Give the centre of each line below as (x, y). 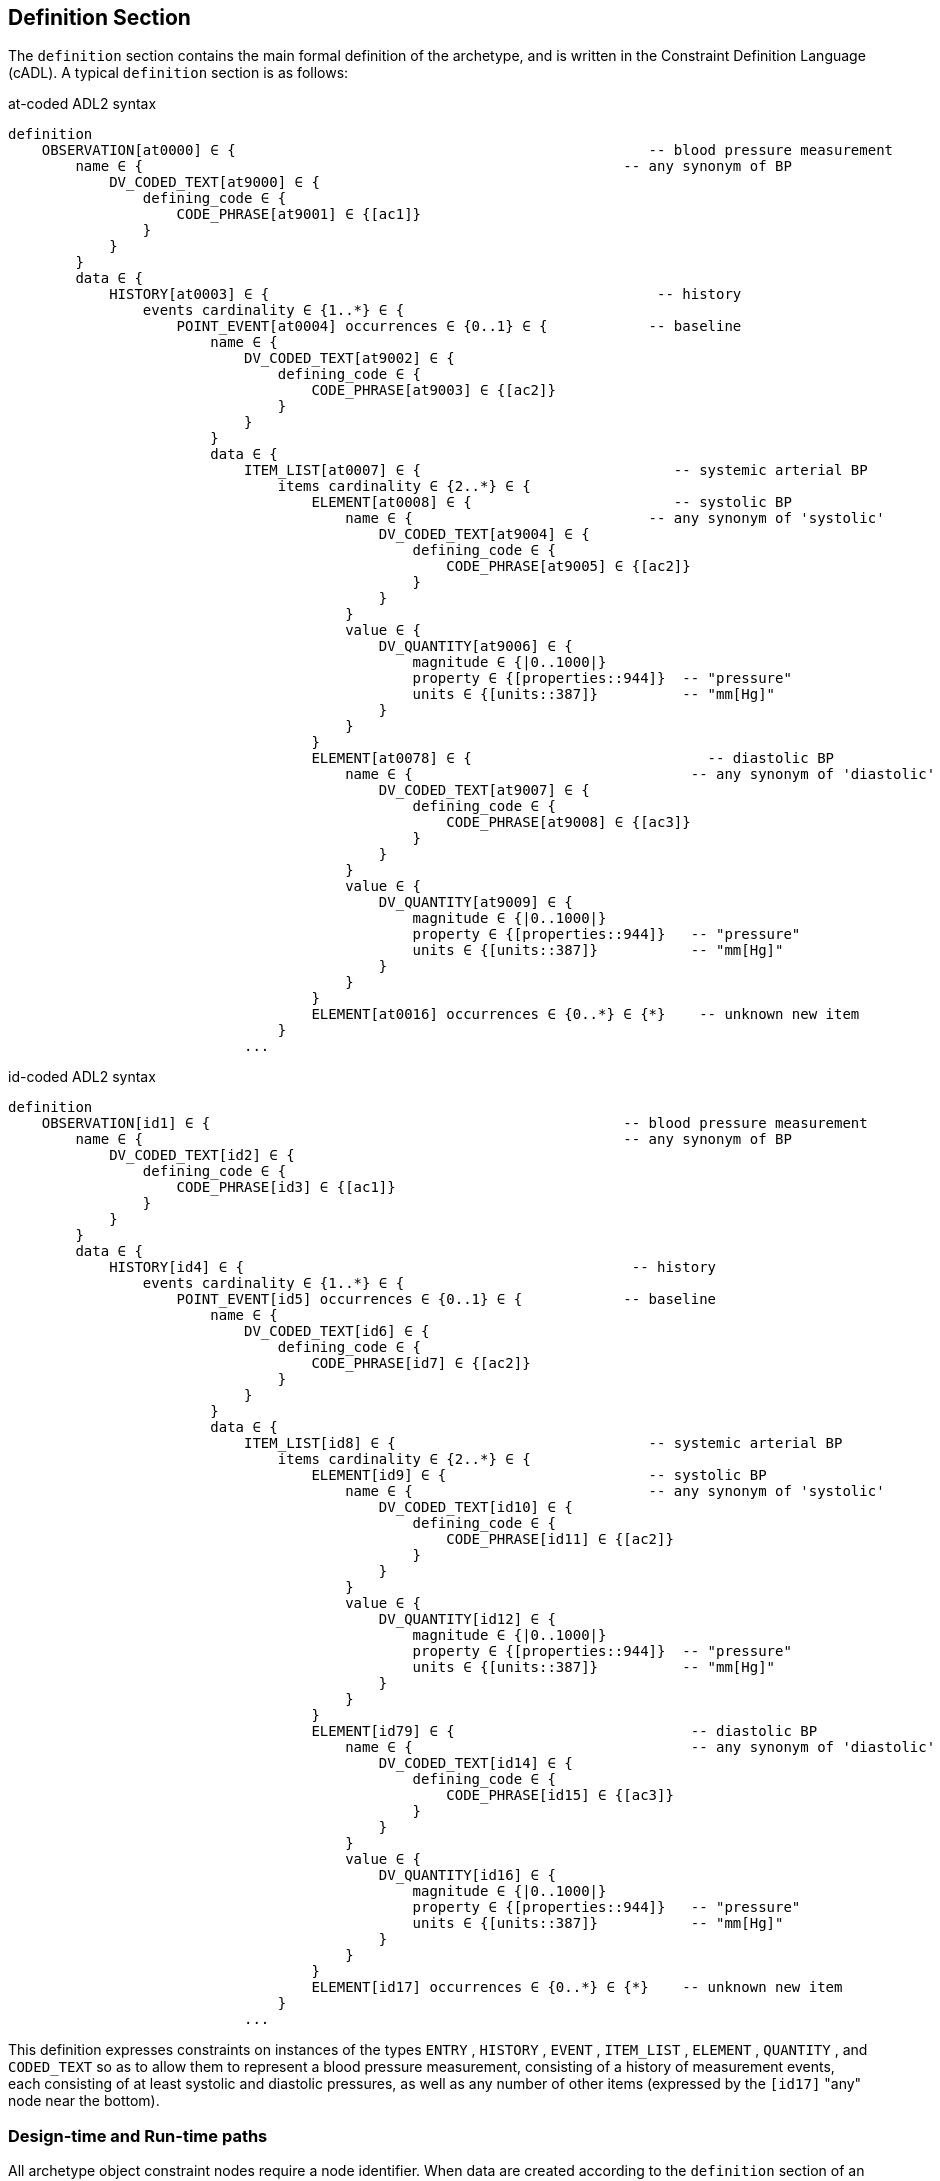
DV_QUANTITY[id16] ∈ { (467, 1875)
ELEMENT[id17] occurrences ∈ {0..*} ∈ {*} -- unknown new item (577, 1987)
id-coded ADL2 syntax (82, 1077)
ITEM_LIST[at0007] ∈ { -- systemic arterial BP (556, 470)
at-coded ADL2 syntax (82, 104)
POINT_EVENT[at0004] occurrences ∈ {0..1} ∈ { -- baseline (459, 326)
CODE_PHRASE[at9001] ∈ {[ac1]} (299, 214)
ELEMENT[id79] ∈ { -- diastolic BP (564, 1731)
